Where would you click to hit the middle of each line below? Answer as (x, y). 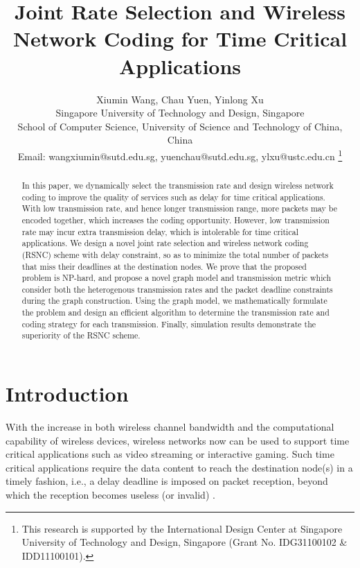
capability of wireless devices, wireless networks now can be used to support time (178, 440)
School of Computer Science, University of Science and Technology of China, (180, 126)
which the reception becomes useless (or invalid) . (110, 495)
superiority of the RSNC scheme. (81, 335)
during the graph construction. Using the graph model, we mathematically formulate (174, 301)
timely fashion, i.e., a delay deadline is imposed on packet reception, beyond (167, 481)
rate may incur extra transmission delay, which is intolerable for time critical (160, 231)
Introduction (67, 394)
